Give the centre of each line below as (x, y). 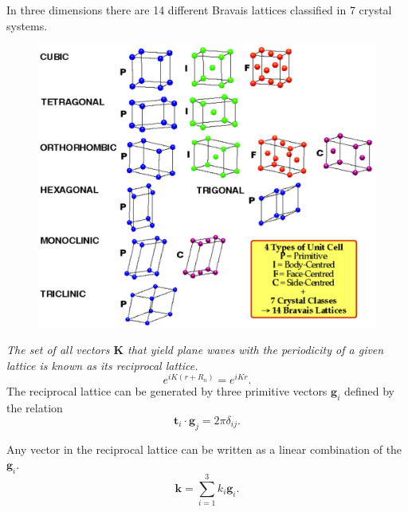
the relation (35, 408)
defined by (369, 391)
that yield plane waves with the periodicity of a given (256, 350)
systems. (27, 25)
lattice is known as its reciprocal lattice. (102, 365)
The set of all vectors (58, 350)
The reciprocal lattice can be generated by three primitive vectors (167, 391)
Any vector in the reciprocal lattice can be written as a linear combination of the (204, 449)
